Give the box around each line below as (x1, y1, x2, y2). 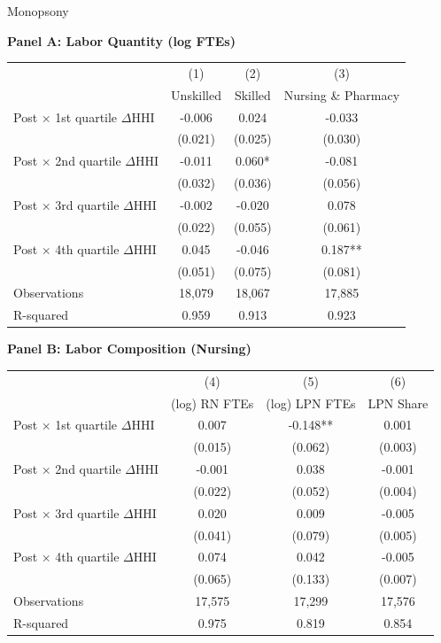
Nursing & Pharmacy (283, 85, 400, 104)
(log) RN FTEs (171, 393, 254, 412)
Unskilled (171, 85, 221, 104)
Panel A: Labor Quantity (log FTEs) (7, 31, 236, 50)
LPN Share (367, 393, 429, 412)
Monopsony (7, 2, 69, 19)
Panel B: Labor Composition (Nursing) (7, 339, 251, 358)
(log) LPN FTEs (266, 393, 356, 412)
